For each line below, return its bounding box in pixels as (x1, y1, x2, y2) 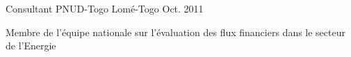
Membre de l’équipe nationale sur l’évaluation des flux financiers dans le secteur (6, 24, 345, 39)
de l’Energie (6, 38, 56, 53)
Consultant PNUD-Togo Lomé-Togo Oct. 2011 (6, 1, 204, 15)
